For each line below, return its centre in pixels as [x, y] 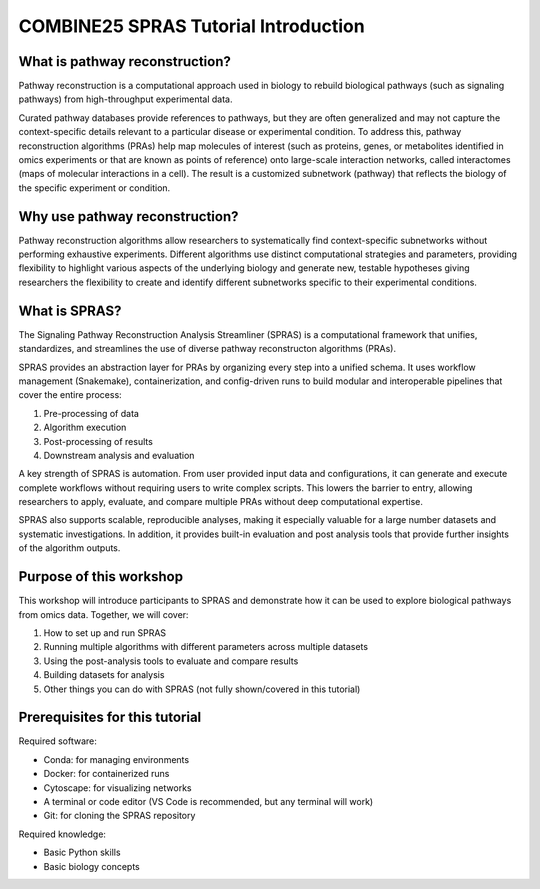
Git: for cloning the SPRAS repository [119, 816]
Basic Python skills [82, 852]
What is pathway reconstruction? [125, 61]
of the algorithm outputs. [69, 548]
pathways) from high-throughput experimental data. [125, 99]
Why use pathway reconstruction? [128, 216]
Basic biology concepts [91, 866]
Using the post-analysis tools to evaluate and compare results [171, 661]
